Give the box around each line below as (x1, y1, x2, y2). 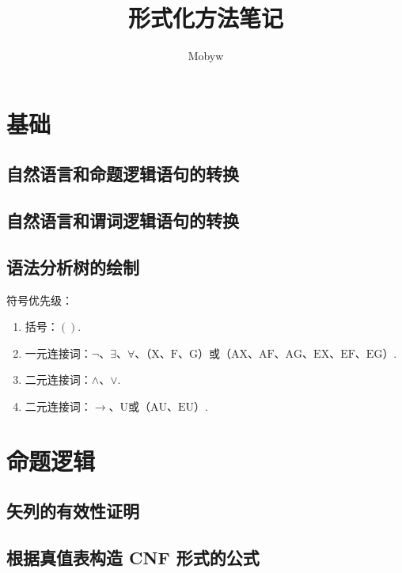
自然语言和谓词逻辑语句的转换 (6, 208, 239, 233)
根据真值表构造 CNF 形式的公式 (6, 545, 260, 570)
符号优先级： (6, 291, 73, 308)
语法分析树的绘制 (6, 254, 139, 279)
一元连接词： (25, 344, 92, 361)
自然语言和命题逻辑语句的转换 (6, 161, 239, 186)
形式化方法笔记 (127, 2, 283, 34)
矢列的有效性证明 (6, 499, 139, 523)
